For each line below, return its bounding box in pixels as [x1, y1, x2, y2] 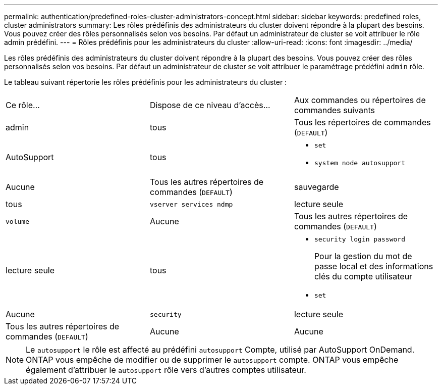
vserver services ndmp [149, 200, 233, 208]
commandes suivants [294, 105, 375, 115]
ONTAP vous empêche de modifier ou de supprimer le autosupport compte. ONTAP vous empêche [26, 355, 399, 365]
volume [6, 217, 29, 225]
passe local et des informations [314, 261, 433, 271]
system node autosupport [314, 159, 405, 167]
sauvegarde [294, 182, 339, 192]
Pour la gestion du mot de [314, 251, 412, 261]
